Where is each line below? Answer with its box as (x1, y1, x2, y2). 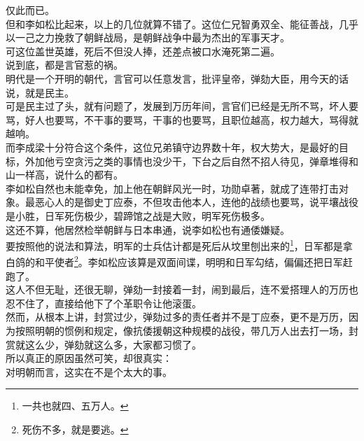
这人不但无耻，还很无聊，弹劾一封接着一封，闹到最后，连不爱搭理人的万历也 (6, 282, 358, 297)
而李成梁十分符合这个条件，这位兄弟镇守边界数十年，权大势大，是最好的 (6, 139, 339, 154)
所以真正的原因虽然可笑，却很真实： (6, 351, 172, 365)
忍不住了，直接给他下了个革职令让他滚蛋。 (6, 295, 202, 310)
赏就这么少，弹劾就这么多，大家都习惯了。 (6, 337, 202, 351)
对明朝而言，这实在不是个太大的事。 (6, 364, 172, 379)
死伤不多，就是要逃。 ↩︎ (22, 421, 129, 436)
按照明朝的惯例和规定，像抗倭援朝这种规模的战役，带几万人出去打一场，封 (15, 323, 358, 337)
